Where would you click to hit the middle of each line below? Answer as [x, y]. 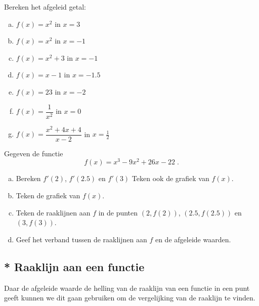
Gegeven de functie [34, 153]
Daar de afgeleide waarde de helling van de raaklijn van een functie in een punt [127, 288]
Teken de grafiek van [48, 195]
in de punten [118, 212]
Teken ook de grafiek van [170, 178]
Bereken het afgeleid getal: [45, 7]
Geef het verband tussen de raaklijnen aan [81, 239]
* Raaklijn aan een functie [74, 266]
